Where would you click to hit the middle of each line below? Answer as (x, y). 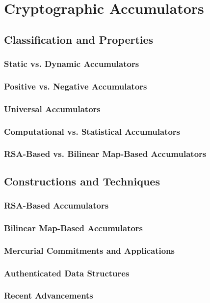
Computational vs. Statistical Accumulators (92, 131)
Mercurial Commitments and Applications (89, 250)
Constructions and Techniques (82, 181)
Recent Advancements (49, 295)
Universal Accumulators (52, 108)
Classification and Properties (79, 39)
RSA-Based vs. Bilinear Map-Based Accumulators (105, 154)
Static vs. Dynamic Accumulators (72, 64)
